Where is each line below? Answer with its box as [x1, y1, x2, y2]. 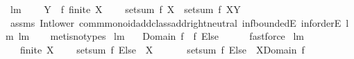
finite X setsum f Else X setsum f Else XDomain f [19, 42, 305, 56]
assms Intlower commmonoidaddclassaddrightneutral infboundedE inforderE [10, 15, 342, 29]
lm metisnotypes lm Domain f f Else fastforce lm [18, 29, 305, 43]
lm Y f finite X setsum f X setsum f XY [10, 2, 241, 16]
